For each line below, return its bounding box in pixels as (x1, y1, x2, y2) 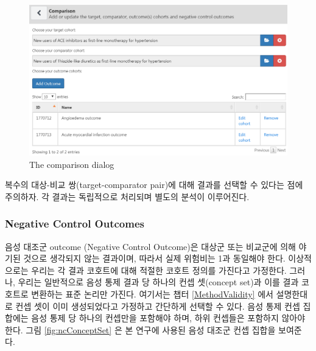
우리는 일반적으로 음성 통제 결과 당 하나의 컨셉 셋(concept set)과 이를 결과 (18, 276, 299, 288)
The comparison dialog (29, 158, 114, 170)
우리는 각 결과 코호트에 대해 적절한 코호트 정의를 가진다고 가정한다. (31, 263, 287, 276)
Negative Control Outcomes (5, 216, 144, 231)
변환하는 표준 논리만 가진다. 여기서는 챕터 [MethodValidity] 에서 (31, 287, 273, 300)
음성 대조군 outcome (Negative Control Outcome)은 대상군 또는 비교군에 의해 (5, 240, 296, 252)
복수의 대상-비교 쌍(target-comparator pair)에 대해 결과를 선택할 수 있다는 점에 (5, 178, 303, 191)
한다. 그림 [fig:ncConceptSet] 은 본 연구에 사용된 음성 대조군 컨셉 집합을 (5, 323, 276, 336)
